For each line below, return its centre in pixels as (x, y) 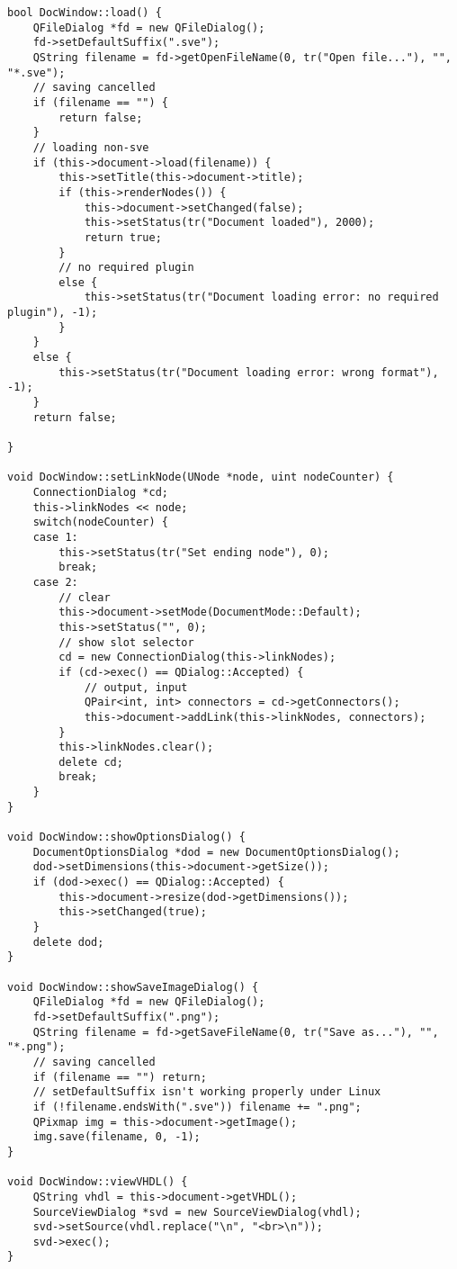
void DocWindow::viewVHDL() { (98, 1182)
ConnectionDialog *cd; (100, 492)
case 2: (55, 582)
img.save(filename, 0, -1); (116, 1137)
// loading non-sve (91, 147)
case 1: (55, 537)
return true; (123, 237)
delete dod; (68, 942)
